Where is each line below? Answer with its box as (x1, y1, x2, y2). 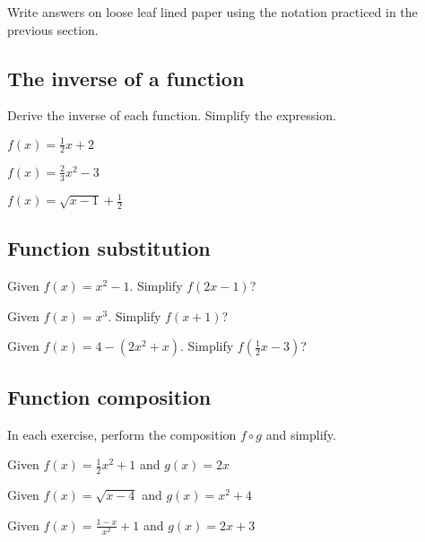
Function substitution (7, 234, 211, 262)
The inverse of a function (7, 64, 245, 92)
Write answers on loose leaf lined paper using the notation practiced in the (7, 3, 418, 21)
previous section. (7, 20, 99, 39)
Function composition (7, 382, 212, 410)
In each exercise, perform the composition (7, 424, 237, 443)
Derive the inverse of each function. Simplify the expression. (7, 106, 336, 125)
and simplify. (265, 424, 336, 443)
